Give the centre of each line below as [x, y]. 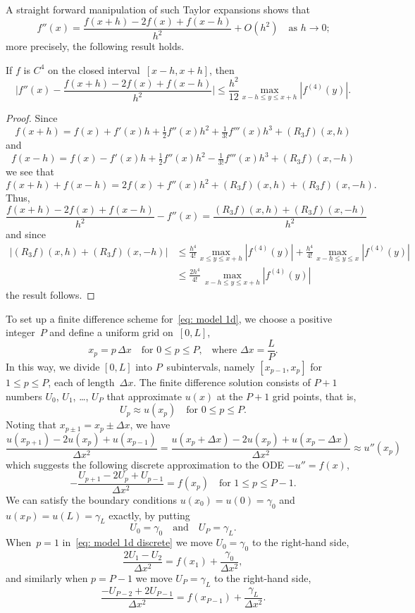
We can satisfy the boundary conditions [91, 499]
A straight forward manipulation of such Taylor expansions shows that [158, 9]
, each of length [81, 382]
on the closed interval [94, 69]
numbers [24, 396]
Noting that [31, 425]
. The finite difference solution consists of [222, 382]
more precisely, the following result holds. [95, 46]
